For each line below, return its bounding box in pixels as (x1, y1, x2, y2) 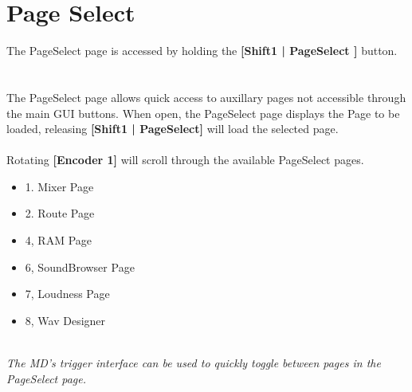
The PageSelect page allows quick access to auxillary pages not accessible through (6, 88, 406, 105)
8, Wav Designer (25, 312, 106, 328)
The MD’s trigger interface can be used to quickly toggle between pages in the (6, 355, 381, 371)
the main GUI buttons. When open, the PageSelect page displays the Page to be (6, 104, 400, 121)
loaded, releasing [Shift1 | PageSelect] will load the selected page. (6, 120, 339, 137)
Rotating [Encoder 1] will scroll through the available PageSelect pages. (6, 151, 364, 168)
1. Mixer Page (25, 178, 94, 194)
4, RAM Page (25, 232, 92, 249)
